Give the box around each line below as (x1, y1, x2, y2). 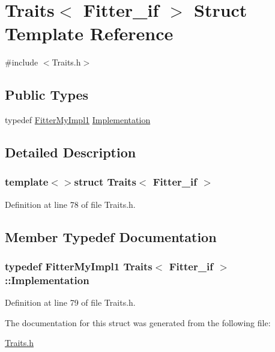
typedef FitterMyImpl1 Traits (5, 259, 153, 273)
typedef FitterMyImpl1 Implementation (5, 114, 151, 126)
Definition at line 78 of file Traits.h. (5, 198, 136, 210)
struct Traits (74, 174, 136, 189)
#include (5, 56, 38, 68)
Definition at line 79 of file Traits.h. (5, 296, 136, 309)
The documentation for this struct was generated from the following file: (5, 316, 271, 329)
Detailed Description (5, 143, 136, 162)
